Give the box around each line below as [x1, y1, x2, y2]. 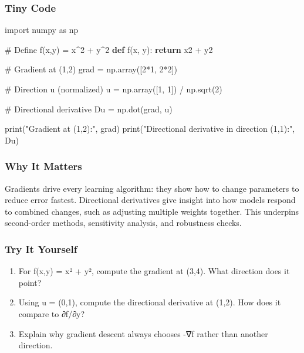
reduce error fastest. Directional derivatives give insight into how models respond [5, 194, 296, 206]
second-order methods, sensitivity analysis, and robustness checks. [5, 217, 242, 229]
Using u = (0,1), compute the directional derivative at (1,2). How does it [18, 296, 281, 308]
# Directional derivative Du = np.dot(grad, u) [5, 102, 173, 115]
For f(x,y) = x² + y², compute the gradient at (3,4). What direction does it [18, 265, 290, 277]
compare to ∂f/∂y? [18, 307, 85, 319]
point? [18, 276, 42, 288]
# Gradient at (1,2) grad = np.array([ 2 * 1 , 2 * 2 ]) [5, 63, 177, 75]
